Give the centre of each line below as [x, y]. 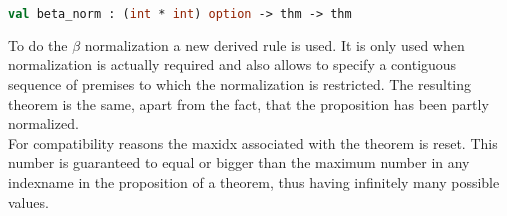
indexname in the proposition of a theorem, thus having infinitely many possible [254, 182]
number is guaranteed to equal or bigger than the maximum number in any [239, 162]
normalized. [43, 123]
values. [28, 201]
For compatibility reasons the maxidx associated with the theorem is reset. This [253, 142]
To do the [38, 44]
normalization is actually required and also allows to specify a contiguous [232, 64]
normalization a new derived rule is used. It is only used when [274, 44]
